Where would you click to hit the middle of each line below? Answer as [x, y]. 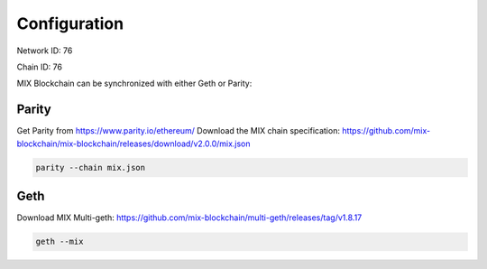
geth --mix [60, 242]
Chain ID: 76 [40, 67]
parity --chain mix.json [91, 167]
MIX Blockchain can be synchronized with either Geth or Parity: [134, 83]
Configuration [70, 23]
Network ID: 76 [45, 51]
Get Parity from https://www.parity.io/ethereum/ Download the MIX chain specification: [178, 131]
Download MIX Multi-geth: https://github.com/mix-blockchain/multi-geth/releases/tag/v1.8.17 [189, 218]
